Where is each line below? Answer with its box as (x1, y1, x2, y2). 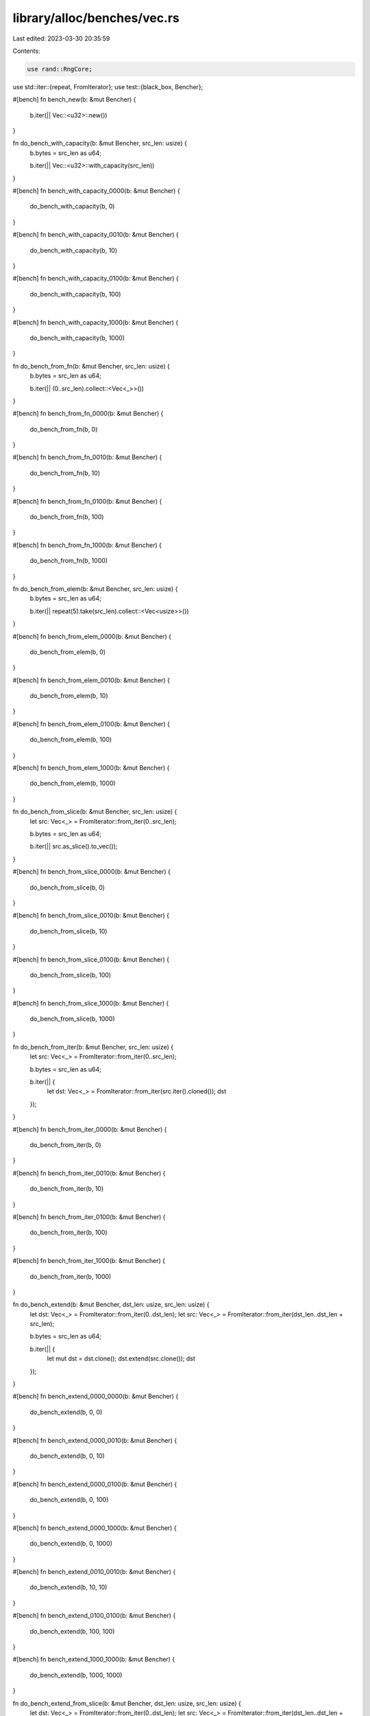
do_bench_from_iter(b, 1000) (29, 1272, 112, 1280)
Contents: (12, 47, 40, 55)
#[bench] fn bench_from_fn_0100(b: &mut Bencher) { (12, 497, 162, 505)
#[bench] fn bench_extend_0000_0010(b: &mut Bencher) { (12, 1436, 177, 1444)
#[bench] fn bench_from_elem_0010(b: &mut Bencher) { (12, 676, 171, 684)
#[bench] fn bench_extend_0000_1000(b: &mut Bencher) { (12, 1524, 177, 1532)
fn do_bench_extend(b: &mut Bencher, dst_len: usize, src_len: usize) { (12, 1301, 210, 1309)
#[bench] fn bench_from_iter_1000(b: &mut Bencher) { (12, 1257, 166, 1265)
